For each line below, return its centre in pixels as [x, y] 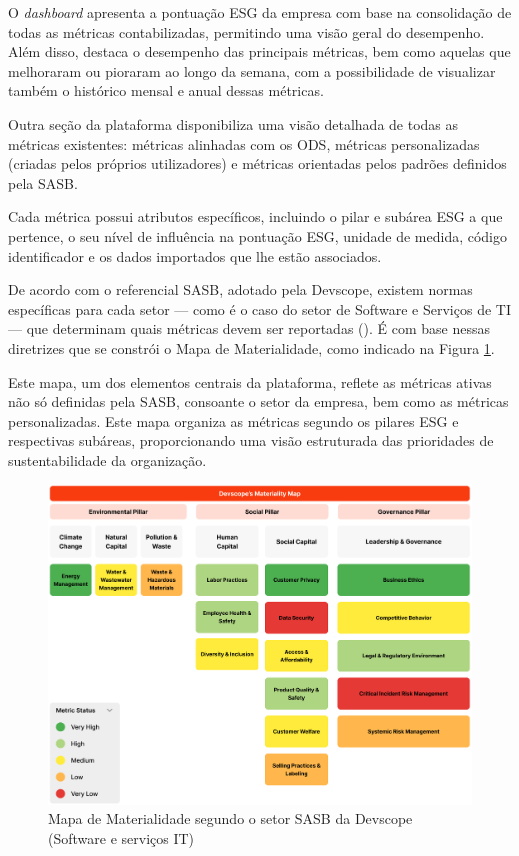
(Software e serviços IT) [121, 838]
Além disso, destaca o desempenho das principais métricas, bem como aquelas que [259, 51]
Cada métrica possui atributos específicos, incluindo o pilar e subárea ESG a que [255, 216]
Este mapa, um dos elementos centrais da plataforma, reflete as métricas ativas [250, 381]
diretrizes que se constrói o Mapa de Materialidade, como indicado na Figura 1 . [251, 347]
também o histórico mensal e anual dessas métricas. [166, 90]
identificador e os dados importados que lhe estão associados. [195, 255]
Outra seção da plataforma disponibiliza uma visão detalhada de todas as [233, 123]
